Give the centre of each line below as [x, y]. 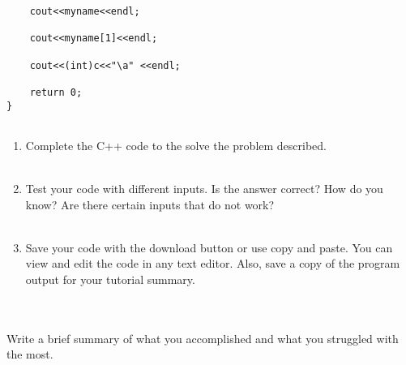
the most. [30, 354]
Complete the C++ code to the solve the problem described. [176, 145]
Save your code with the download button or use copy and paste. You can [209, 247]
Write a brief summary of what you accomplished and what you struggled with [203, 338]
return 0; [56, 92]
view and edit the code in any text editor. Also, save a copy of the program [213, 263]
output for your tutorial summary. [110, 279]
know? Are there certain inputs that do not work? [150, 204]
